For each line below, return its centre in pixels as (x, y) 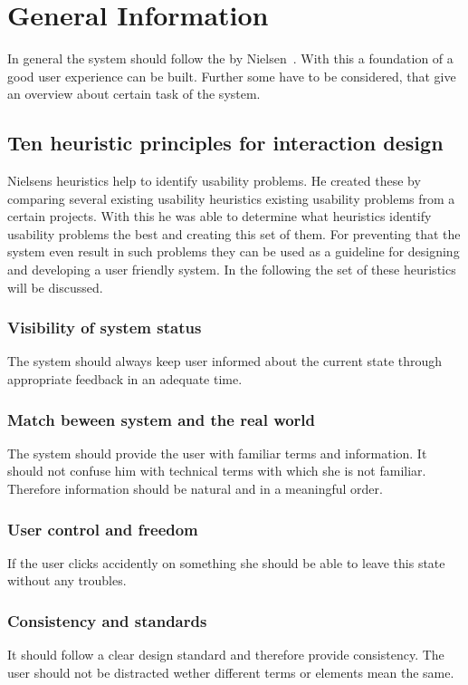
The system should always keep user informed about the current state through (225, 361)
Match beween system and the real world (162, 419)
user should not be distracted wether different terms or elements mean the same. (231, 672)
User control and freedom (103, 529)
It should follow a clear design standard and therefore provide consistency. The (226, 655)
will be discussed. (55, 287)
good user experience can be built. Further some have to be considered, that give (232, 76)
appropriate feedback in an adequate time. (125, 379)
